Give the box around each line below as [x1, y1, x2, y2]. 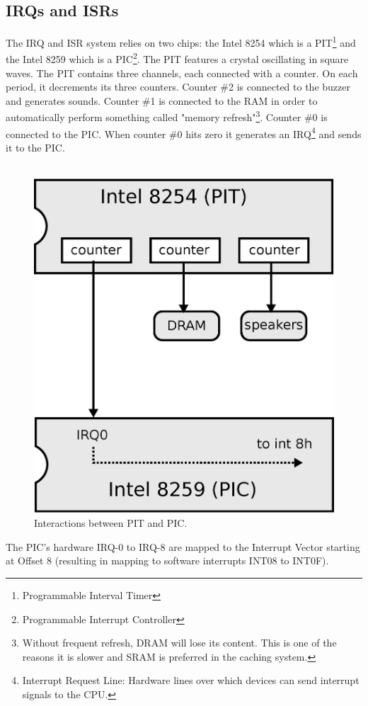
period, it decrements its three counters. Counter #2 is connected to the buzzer [6, 79, 350, 94]
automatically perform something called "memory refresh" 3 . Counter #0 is [6, 108, 328, 125]
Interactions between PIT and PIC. [34, 516, 188, 530]
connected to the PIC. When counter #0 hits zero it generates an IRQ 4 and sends [6, 124, 362, 141]
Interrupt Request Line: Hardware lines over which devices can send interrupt [22, 673, 360, 688]
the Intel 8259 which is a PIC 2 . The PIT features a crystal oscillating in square [6, 50, 349, 67]
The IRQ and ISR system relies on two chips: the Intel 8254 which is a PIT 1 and [6, 33, 356, 50]
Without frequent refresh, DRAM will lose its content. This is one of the [22, 635, 337, 650]
